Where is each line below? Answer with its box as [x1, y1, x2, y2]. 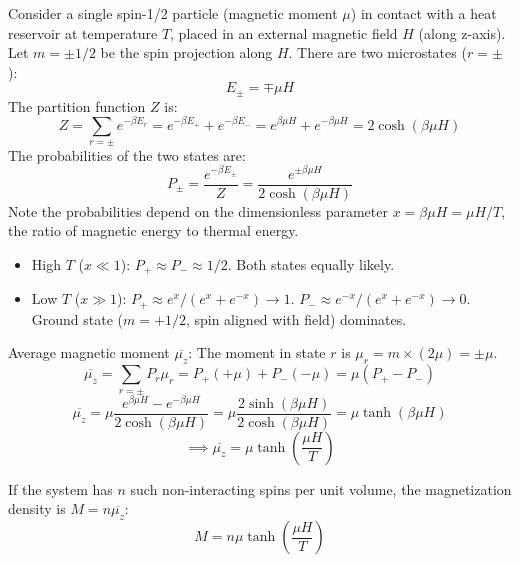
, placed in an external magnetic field [170, 22, 398, 43]
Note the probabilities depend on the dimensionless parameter [8, 200, 388, 221]
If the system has [8, 478, 113, 499]
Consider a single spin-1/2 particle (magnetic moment [8, 3, 338, 23]
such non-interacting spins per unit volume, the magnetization [130, 478, 512, 499]
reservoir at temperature [8, 22, 158, 43]
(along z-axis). [418, 22, 506, 43]
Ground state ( [31, 308, 124, 329]
